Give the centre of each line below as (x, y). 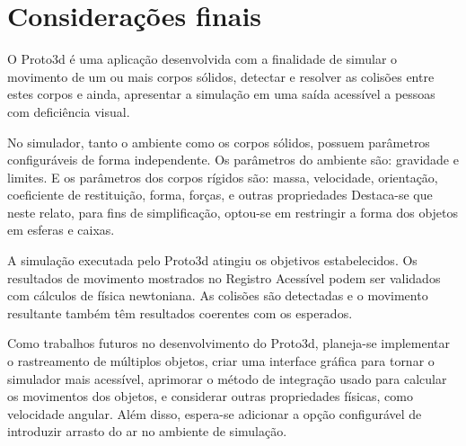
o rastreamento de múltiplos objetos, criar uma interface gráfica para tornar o (221, 361)
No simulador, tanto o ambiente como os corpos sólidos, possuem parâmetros (219, 142)
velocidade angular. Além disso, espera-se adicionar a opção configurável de (215, 413)
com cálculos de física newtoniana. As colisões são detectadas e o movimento (218, 295)
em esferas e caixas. (61, 230)
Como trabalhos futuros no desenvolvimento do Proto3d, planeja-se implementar (229, 343)
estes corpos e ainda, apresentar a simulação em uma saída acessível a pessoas (221, 94)
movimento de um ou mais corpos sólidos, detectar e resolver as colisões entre (221, 76)
